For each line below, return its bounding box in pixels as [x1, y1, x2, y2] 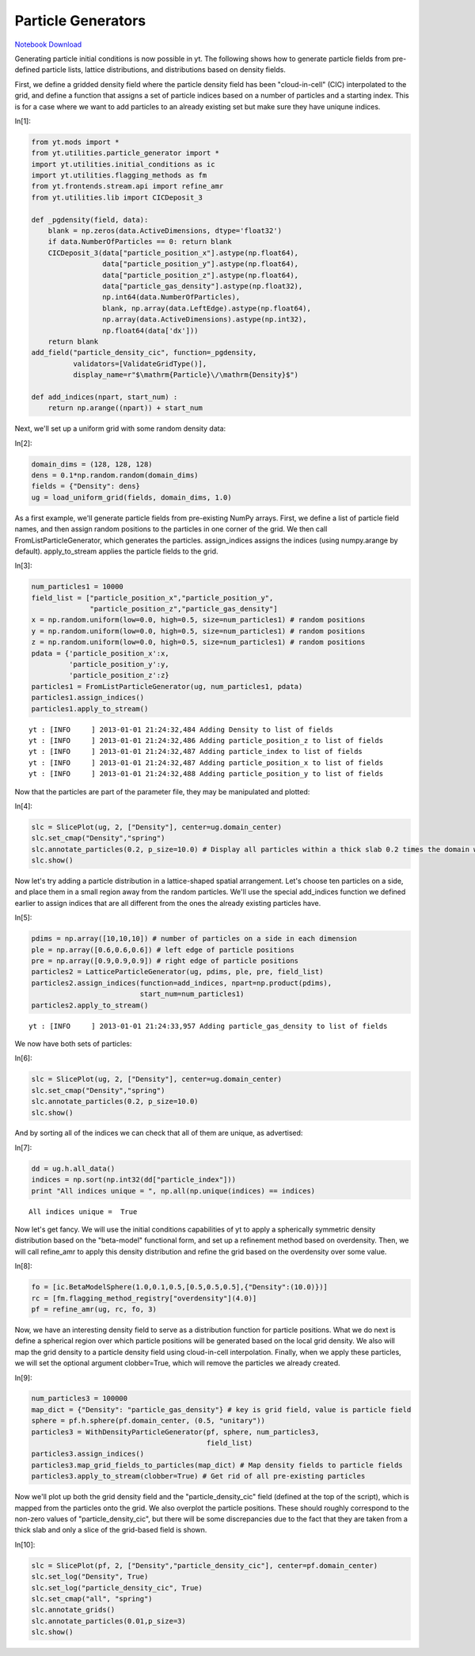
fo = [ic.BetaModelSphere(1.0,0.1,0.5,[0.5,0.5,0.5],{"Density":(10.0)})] [31, 1283, 329, 1292]
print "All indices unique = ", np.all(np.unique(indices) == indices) [31, 1186, 316, 1195]
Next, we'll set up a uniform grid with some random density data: [14, 424, 226, 433]
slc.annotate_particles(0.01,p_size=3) [31, 1616, 186, 1625]
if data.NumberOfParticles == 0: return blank [47, 238, 233, 246]
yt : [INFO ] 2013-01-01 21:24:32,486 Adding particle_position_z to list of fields [28, 736, 384, 744]
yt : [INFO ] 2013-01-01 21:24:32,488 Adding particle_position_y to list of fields [28, 769, 384, 779]
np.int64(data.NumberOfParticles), [101, 293, 241, 302]
